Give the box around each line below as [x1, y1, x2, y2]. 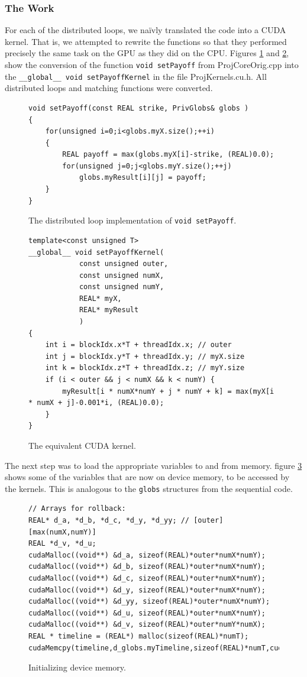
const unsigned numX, [79, 271, 164, 280]
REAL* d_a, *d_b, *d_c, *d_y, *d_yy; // [28, 516, 190, 525]
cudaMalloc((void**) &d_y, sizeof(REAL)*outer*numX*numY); [28, 585, 266, 594]
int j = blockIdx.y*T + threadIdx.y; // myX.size [45, 352, 245, 361]
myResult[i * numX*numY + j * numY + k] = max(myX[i [62, 387, 274, 396]
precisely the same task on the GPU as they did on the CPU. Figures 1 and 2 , [5, 47, 289, 59]
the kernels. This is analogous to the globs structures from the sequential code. [5, 482, 293, 494]
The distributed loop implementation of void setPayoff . [28, 214, 237, 226]
